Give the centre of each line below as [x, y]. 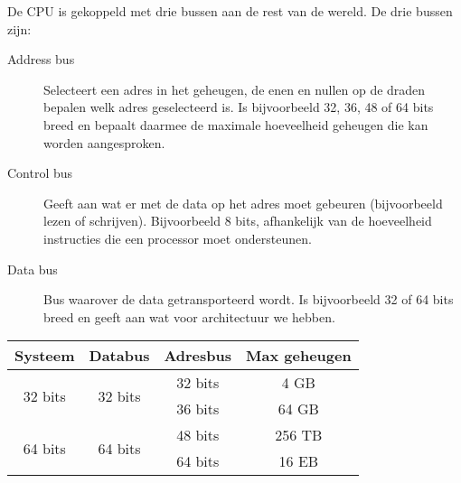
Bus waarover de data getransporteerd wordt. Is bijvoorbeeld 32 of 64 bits [249, 299]
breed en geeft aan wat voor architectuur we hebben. [189, 316]
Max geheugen [299, 356]
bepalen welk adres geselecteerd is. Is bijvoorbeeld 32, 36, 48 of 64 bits [239, 107]
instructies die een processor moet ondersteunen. [178, 238]
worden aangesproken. [104, 142]
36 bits [198, 409]
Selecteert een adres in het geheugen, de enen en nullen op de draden [235, 89]
